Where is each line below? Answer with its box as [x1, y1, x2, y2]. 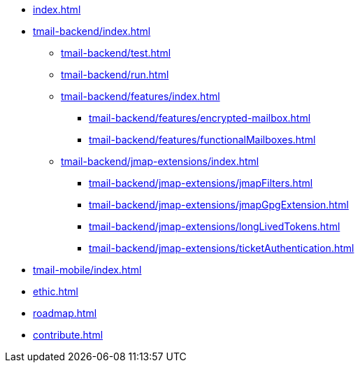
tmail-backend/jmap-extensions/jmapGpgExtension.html [89, 199, 349, 211]
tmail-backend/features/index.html [61, 90, 220, 102]
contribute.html [33, 329, 103, 341]
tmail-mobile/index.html [33, 264, 142, 276]
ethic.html [33, 285, 78, 297]
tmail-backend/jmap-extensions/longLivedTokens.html [89, 220, 340, 232]
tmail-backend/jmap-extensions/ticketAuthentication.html [89, 242, 354, 254]
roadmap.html [33, 307, 97, 319]
